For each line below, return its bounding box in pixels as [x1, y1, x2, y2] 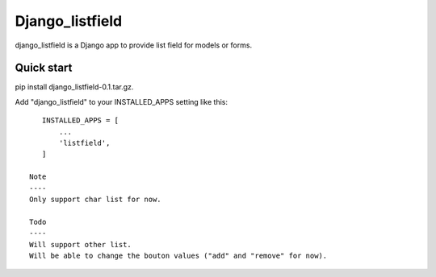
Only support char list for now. [29, 194, 161, 204]
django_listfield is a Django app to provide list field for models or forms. [15, 40, 253, 50]
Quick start [15, 61, 73, 75]
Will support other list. [29, 240, 132, 249]
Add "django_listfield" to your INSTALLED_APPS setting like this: [15, 97, 228, 106]
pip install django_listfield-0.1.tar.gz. [15, 82, 134, 92]
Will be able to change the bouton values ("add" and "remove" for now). [29, 250, 328, 260]
